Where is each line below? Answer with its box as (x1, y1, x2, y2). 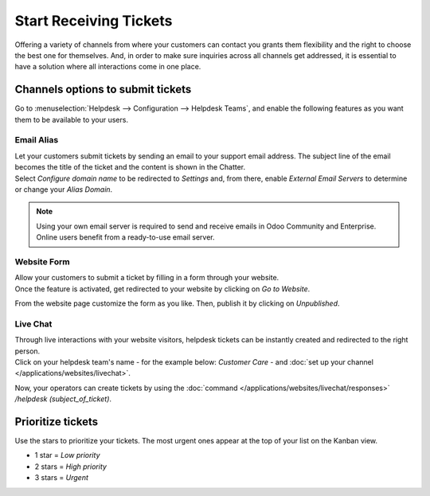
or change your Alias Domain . (14, 184, 113, 194)
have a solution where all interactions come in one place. (14, 62, 201, 72)
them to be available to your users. (14, 115, 129, 124)
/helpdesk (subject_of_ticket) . (14, 394, 111, 404)
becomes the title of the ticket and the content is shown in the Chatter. (14, 162, 246, 172)
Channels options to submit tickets (14, 83, 192, 96)
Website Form (14, 256, 71, 267)
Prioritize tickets (14, 415, 99, 428)
